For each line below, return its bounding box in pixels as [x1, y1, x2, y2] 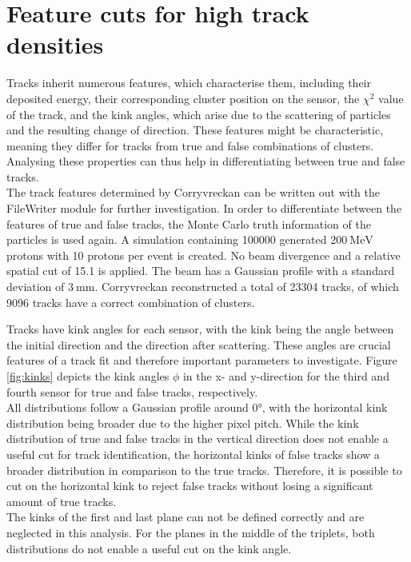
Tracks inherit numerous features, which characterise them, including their [6, 74, 371, 91]
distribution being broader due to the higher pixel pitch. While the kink [6, 414, 359, 431]
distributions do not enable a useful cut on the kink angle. [6, 540, 292, 556]
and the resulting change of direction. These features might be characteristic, [6, 122, 384, 138]
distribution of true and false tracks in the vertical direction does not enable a [6, 430, 389, 447]
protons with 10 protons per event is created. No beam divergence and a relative [6, 246, 401, 263]
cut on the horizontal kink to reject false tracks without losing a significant [6, 477, 373, 494]
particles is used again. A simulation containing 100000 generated [6, 231, 327, 248]
